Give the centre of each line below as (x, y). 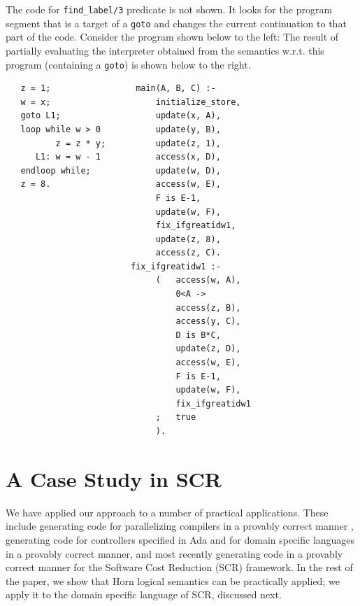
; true (176, 417)
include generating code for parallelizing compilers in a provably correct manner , (180, 526)
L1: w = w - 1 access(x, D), (128, 157)
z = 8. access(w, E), (121, 184)
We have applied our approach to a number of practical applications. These (167, 512)
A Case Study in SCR (114, 478)
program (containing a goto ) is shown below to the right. (128, 64)
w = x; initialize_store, (131, 102)
